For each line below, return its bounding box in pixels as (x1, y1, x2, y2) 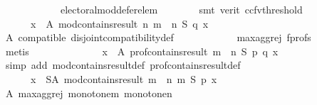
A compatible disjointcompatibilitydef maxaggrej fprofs (5, 30, 311, 45)
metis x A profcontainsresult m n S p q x (5, 43, 279, 58)
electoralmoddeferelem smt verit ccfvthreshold (60, 2, 303, 16)
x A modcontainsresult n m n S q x (30, 16, 209, 31)
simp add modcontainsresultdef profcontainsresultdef (5, 57, 241, 72)
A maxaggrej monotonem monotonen (5, 85, 172, 100)
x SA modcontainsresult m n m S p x (30, 71, 217, 86)
